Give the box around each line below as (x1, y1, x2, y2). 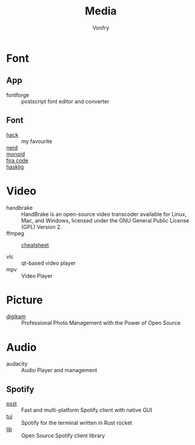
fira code (6, 156, 29, 164)
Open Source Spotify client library (21, 432, 105, 440)
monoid (6, 150, 25, 158)
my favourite (21, 137, 53, 145)
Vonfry (92, 24, 110, 31)
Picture (6, 293, 43, 307)
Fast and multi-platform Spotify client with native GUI (21, 407, 152, 414)
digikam (6, 313, 26, 320)
